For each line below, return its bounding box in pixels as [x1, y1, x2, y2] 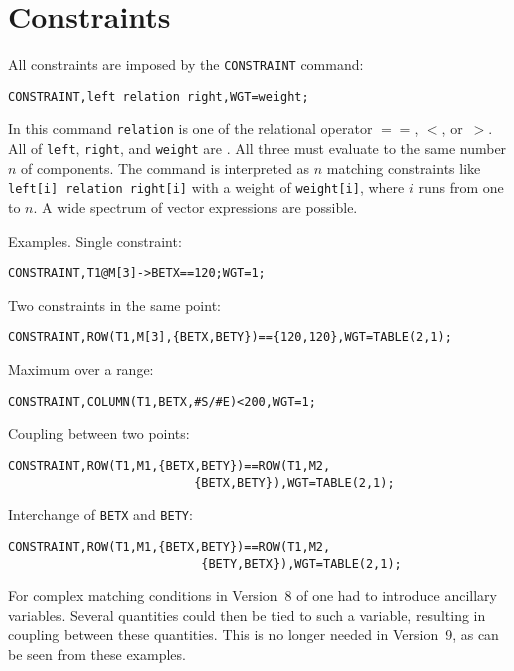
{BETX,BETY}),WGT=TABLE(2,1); [194, 475, 395, 490]
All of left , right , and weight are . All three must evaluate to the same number [8, 138, 507, 159]
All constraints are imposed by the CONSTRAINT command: [8, 54, 364, 75]
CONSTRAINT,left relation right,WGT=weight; [8, 89, 309, 104]
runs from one [418, 177, 504, 198]
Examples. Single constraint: [8, 230, 182, 251]
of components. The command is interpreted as [21, 157, 310, 178]
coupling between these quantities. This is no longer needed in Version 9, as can [8, 624, 499, 645]
